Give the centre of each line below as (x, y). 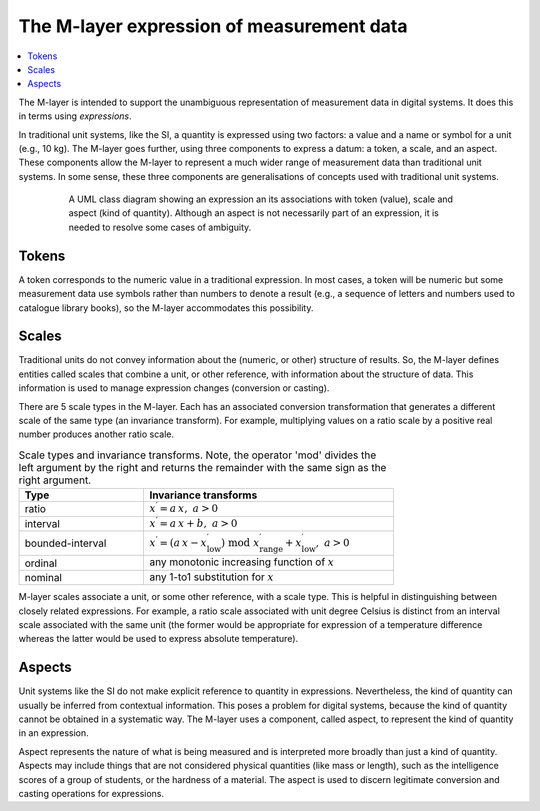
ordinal (41, 563)
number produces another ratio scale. (96, 434)
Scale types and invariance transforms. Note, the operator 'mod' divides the (197, 455)
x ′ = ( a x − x (178, 541)
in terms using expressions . (75, 116)
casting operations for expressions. (91, 793)
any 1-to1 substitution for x (212, 577)
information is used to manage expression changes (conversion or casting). (174, 388)
